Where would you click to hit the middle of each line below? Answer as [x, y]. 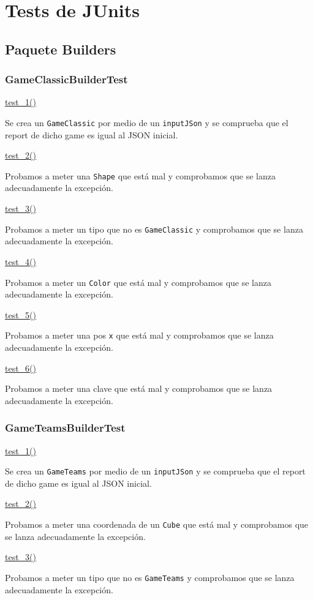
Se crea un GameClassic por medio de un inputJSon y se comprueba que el [147, 122]
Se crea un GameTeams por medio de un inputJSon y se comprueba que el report [155, 471]
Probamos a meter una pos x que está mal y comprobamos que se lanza [139, 335]
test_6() [21, 368]
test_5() [21, 314]
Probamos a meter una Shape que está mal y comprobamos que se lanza [140, 175]
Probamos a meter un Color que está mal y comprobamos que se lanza [138, 282]
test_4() [21, 261]
